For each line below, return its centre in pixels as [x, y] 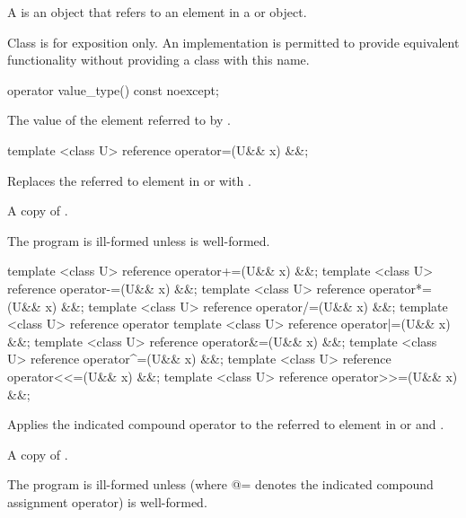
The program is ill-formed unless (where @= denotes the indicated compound [220, 484]
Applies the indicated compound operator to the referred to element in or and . [226, 424]
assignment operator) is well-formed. [107, 501]
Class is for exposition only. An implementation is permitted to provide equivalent [233, 42]
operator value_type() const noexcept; [113, 89]
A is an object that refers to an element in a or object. [157, 12]
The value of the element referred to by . [119, 120]
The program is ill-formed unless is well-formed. [139, 240]
